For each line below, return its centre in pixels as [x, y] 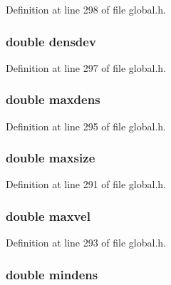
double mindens [52, 274]
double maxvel [48, 216]
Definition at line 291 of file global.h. [86, 184]
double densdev [51, 41]
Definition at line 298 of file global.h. [86, 9]
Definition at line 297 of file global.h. [86, 67]
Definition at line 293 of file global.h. [86, 243]
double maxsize [51, 158]
